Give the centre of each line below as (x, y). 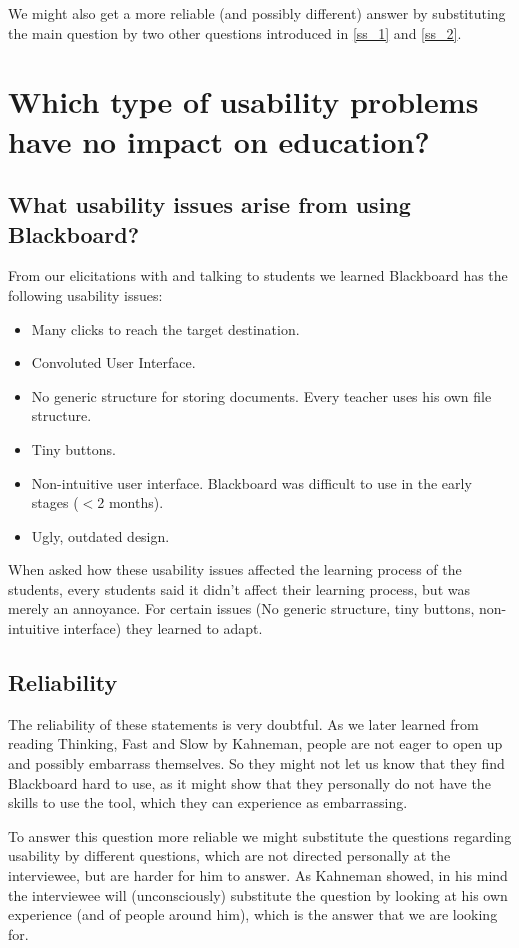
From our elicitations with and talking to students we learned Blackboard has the (258, 275)
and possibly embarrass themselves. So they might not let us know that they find (256, 763)
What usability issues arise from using (209, 204)
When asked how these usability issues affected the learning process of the (235, 569)
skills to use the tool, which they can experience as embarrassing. (208, 802)
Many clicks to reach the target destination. (165, 328)
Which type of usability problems (243, 101)
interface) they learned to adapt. (163, 628)
